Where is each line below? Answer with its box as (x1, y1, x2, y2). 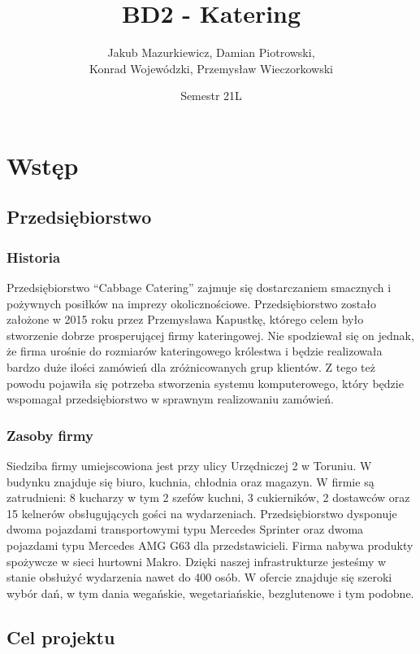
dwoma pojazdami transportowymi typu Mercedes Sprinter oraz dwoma (6, 521, 364, 538)
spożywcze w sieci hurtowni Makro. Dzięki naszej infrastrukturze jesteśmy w (6, 552, 387, 569)
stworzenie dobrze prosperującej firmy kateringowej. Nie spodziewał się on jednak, (6, 326, 414, 343)
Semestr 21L (180, 87, 242, 104)
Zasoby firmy (6, 425, 93, 445)
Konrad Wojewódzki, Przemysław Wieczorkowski (89, 59, 333, 76)
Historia (6, 246, 61, 267)
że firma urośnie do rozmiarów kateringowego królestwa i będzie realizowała (6, 342, 383, 360)
